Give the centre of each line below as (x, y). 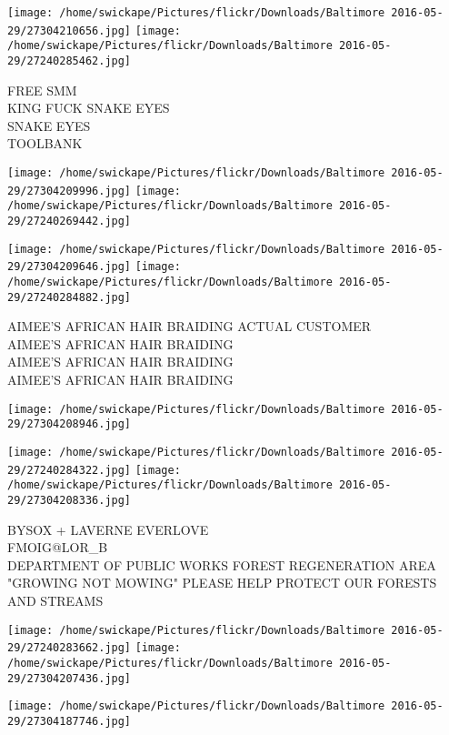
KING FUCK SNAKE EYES (89, 108)
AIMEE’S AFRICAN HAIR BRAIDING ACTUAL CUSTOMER (190, 326)
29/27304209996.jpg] (70, 191)
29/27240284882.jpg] (70, 297)
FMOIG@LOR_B (58, 547)
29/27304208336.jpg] (70, 500)
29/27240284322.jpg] (70, 470)
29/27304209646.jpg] (70, 267)
